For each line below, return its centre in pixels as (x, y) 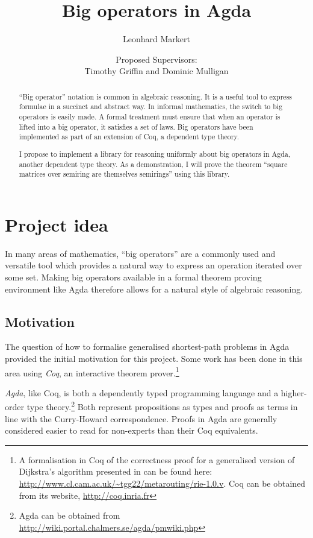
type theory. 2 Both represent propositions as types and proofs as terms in (162, 406)
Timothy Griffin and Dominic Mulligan (156, 71)
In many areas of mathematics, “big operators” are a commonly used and (140, 253)
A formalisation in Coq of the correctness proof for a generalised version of (157, 459)
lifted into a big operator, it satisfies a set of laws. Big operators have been (136, 126)
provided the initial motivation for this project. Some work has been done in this (154, 358)
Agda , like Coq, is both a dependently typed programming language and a (142, 392)
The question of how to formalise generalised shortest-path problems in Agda (147, 347)
